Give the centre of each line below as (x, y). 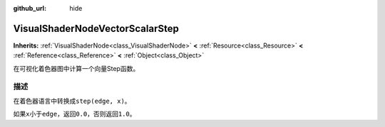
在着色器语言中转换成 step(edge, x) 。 (72, 101)
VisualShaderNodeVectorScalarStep (96, 28)
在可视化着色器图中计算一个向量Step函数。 (76, 68)
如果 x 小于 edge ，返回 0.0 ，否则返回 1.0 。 (75, 114)
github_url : (30, 8)
